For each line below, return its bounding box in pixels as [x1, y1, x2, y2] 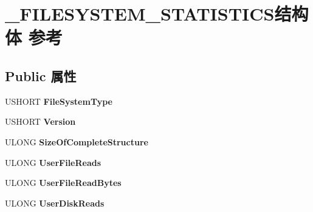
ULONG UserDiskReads [5, 196, 105, 209]
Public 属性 [5, 66, 77, 85]
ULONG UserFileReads [5, 156, 101, 168]
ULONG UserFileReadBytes [5, 176, 122, 189]
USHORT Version [5, 115, 76, 128]
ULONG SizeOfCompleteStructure [5, 135, 148, 148]
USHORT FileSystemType [5, 94, 112, 107]
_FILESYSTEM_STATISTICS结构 [5, 1, 309, 26]
